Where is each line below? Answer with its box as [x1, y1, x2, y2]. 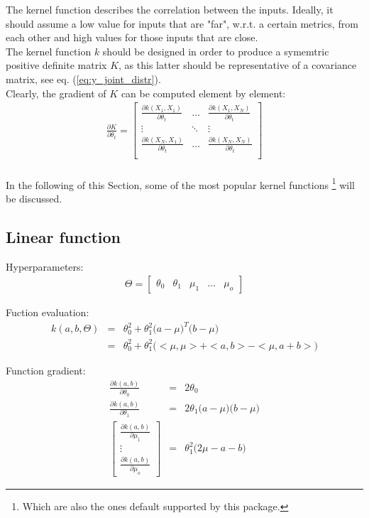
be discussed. [6, 190, 62, 205]
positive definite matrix [6, 58, 107, 72]
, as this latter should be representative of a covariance [119, 58, 357, 72]
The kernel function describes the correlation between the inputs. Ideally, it [6, 2, 334, 16]
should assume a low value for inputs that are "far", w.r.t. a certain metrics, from [6, 16, 358, 31]
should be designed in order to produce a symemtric [102, 43, 329, 58]
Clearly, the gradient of [6, 85, 106, 100]
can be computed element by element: [121, 85, 286, 100]
